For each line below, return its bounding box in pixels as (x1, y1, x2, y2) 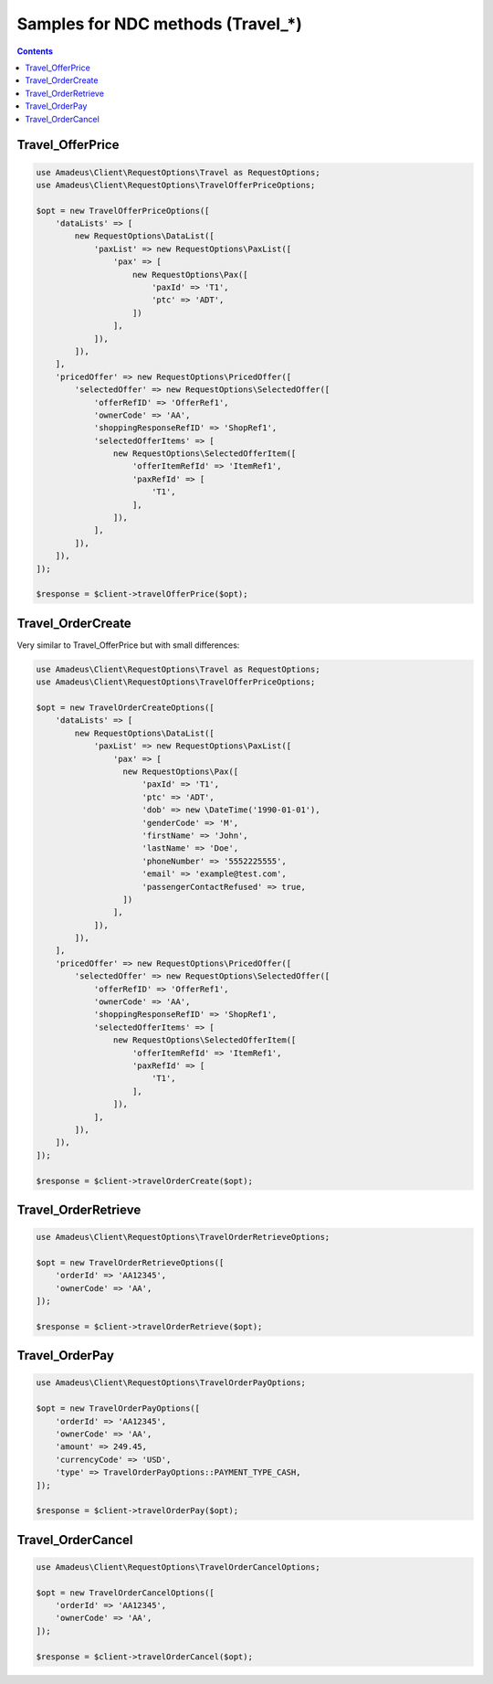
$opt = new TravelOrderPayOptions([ (36, 1403, 201, 1414)
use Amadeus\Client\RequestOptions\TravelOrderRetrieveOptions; (36, 1232, 330, 1243)
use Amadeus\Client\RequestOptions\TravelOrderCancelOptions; (36, 1562, 320, 1572)
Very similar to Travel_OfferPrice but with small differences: (16, 640, 240, 651)
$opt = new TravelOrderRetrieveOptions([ (36, 1257, 225, 1267)
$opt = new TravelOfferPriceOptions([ (36, 206, 210, 216)
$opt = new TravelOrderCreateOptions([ (36, 703, 215, 713)
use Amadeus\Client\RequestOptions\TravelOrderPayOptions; (36, 1378, 306, 1388)
